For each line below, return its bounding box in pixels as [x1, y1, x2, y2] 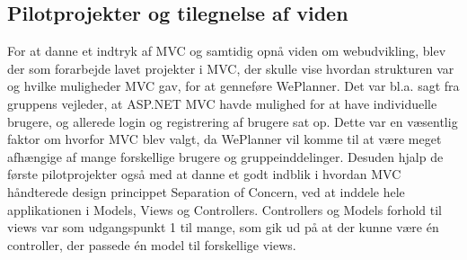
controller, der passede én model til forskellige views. [7, 235, 296, 254]
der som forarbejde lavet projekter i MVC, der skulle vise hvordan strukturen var [7, 58, 454, 77]
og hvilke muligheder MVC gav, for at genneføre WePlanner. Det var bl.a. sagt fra [7, 76, 460, 95]
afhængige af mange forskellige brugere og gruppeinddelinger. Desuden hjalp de [7, 147, 444, 166]
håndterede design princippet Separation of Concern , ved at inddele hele [7, 182, 405, 201]
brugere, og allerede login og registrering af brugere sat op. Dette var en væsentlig [7, 112, 458, 130]
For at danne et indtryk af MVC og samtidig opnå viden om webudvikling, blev [7, 41, 446, 60]
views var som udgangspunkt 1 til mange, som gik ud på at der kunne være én [7, 218, 439, 237]
